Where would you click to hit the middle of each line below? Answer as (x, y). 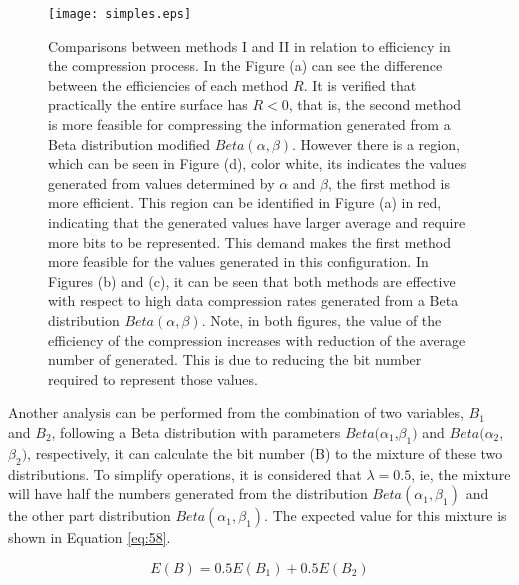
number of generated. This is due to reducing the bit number (235, 359)
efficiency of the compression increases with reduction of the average (257, 339)
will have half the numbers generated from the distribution (188, 493)
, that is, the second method (375, 104)
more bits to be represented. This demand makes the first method (250, 241)
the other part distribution (89, 515)
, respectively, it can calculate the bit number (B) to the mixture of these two (265, 452)
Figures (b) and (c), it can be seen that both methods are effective (252, 280)
